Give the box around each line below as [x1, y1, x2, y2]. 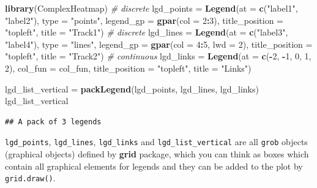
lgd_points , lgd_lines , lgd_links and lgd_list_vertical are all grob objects [5, 135, 308, 148]
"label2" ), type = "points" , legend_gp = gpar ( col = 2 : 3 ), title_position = [5, 13, 283, 26]
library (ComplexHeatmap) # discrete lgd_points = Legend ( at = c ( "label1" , [5, 2, 298, 14]
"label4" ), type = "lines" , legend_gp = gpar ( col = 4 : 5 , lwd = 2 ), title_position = [5, 37, 313, 50]
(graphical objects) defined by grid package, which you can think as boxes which [5, 148, 309, 160]
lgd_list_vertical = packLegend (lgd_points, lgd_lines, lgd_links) [5, 82, 259, 95]
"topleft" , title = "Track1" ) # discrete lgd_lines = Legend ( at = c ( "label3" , [5, 26, 288, 39]
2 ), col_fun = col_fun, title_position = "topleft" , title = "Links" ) [5, 61, 252, 74]
